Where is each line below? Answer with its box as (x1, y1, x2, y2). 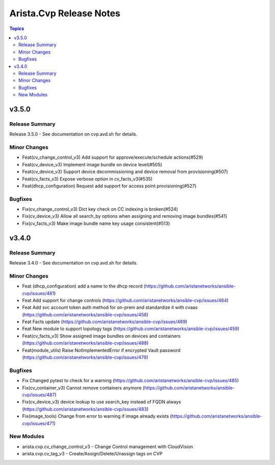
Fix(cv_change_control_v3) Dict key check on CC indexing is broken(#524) (22, 206, 178, 212)
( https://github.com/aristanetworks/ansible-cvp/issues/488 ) (22, 340, 149, 346)
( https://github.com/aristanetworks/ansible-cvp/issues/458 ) (22, 311, 149, 317)
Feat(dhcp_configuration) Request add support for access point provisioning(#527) (22, 183, 197, 189)
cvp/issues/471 (22, 420, 54, 426)
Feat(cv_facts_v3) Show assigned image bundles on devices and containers (22, 333, 181, 339)
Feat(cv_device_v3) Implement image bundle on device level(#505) (22, 161, 162, 167)
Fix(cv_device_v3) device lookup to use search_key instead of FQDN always (22, 399, 181, 405)
